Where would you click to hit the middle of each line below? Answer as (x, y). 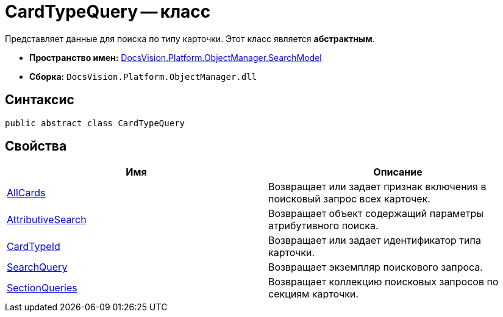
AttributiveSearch (47, 220)
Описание (398, 172)
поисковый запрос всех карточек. (349, 199)
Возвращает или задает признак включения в (377, 187)
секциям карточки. (313, 294)
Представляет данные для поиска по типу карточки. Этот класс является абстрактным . (190, 38)
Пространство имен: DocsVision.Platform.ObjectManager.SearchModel (176, 57)
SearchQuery (37, 267)
